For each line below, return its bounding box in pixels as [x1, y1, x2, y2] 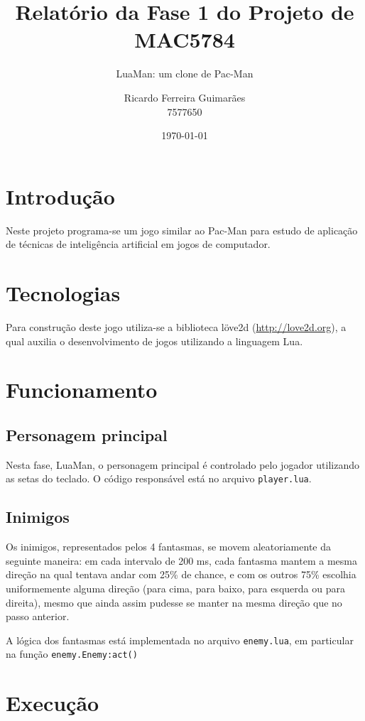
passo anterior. [6, 609, 70, 624]
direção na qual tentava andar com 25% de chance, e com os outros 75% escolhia [6, 567, 356, 582]
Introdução [6, 181, 115, 210]
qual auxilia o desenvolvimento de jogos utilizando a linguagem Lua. [6, 333, 303, 348]
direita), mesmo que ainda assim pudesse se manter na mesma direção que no [6, 595, 342, 609]
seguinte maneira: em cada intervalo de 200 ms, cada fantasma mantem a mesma [6, 553, 357, 568]
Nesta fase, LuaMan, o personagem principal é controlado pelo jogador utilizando [6, 457, 360, 472]
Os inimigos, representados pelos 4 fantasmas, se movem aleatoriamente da [6, 539, 331, 554]
